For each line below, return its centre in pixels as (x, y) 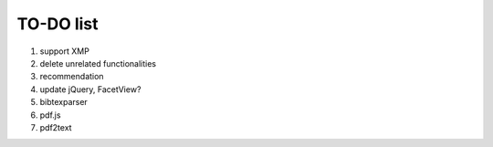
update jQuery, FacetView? (90, 89)
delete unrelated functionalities (98, 63)
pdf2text (56, 127)
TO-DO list (58, 24)
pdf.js (50, 115)
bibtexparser (64, 102)
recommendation (72, 77)
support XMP (65, 51)
